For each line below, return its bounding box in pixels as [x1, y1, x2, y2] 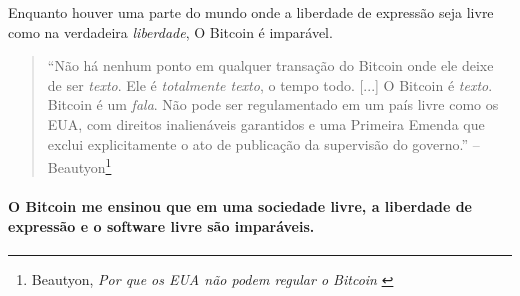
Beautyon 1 [47, 154, 112, 177]
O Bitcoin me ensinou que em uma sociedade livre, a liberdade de [8, 196, 472, 216]
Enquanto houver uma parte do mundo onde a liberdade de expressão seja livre [8, 2, 494, 22]
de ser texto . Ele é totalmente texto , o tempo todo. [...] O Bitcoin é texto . [47, 74, 493, 95]
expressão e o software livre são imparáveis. [8, 215, 315, 236]
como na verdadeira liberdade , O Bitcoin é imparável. [8, 21, 333, 42]
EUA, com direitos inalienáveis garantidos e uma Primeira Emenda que [47, 113, 485, 134]
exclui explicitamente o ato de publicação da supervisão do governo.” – [47, 133, 480, 154]
